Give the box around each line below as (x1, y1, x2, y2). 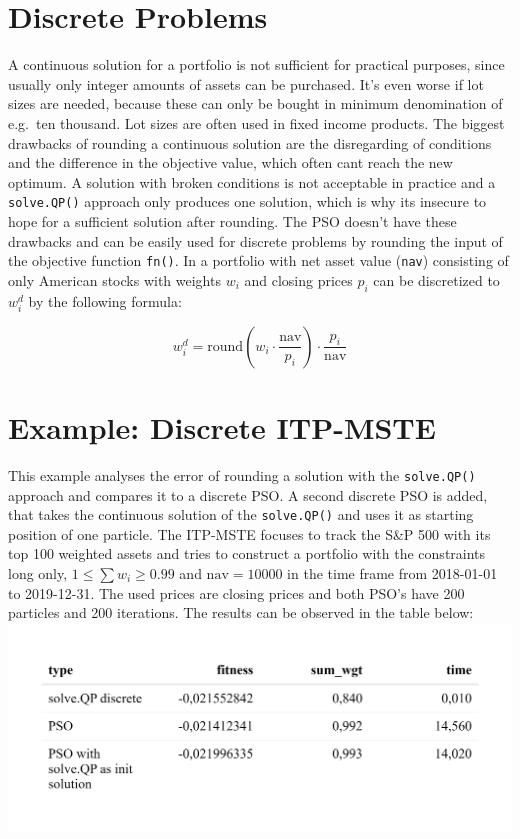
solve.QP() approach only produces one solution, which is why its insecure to (8, 191, 487, 212)
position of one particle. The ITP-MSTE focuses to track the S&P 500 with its (8, 523, 491, 544)
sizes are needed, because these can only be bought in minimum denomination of (8, 93, 503, 114)
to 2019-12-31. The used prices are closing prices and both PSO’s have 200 (8, 582, 465, 603)
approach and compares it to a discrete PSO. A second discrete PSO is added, (8, 484, 488, 505)
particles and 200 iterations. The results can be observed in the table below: (8, 602, 474, 623)
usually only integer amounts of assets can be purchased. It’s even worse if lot (8, 73, 484, 94)
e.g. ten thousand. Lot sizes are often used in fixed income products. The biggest (8, 112, 505, 133)
